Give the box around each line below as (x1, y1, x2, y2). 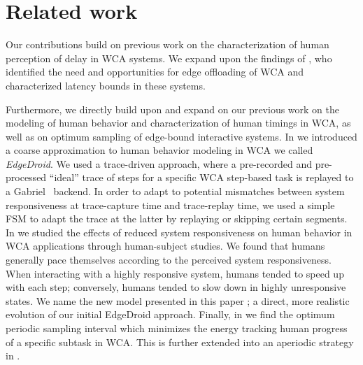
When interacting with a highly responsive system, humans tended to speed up (6, 266, 344, 280)
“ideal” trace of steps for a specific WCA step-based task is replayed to (49, 170, 354, 185)
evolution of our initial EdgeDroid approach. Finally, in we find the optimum (6, 307, 335, 322)
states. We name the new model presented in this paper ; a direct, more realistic (6, 293, 350, 308)
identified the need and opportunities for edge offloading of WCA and (6, 64, 304, 79)
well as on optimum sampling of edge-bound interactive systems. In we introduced (6, 129, 357, 143)
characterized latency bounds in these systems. (6, 78, 206, 92)
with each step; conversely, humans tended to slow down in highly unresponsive (6, 280, 346, 294)
